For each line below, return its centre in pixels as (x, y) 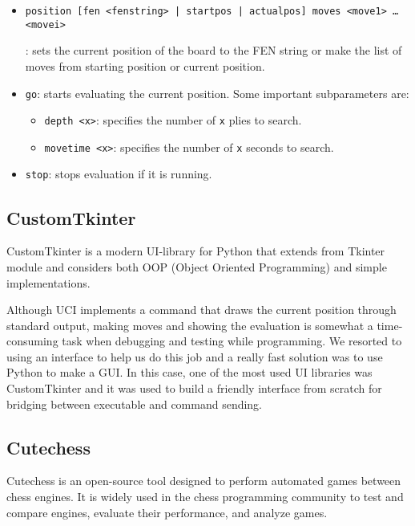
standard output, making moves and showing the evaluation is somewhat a (190, 325)
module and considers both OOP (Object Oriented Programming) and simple (197, 266)
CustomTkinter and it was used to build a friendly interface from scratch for (194, 388)
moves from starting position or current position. (145, 65)
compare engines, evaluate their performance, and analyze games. (167, 512)
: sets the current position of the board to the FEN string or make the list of (214, 50)
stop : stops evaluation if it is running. (119, 174)
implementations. (48, 282)
